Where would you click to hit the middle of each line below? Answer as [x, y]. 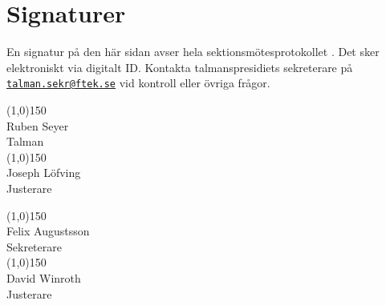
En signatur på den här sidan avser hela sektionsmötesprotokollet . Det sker [193, 52]
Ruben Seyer [38, 125]
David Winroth [44, 277]
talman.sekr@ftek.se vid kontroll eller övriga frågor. [138, 83]
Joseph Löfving [44, 173]
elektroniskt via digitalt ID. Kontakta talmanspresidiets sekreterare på [180, 67]
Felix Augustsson [48, 231]
